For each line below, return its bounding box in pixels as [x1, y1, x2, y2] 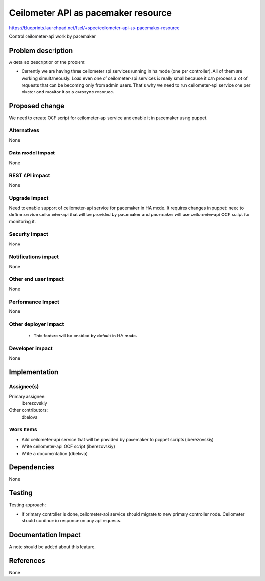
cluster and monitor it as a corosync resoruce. [21, 89, 115, 95]
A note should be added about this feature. [9, 544, 96, 550]
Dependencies [9, 463, 55, 472]
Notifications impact [9, 253, 59, 260]
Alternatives [9, 127, 39, 134]
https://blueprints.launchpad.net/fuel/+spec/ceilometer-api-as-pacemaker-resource [9, 25, 180, 31]
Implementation [9, 368, 59, 376]
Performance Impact [9, 298, 60, 305]
